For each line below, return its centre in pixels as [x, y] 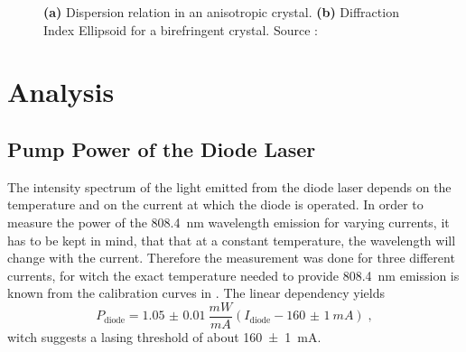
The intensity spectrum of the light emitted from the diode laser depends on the [229, 186]
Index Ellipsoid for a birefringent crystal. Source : [181, 29]
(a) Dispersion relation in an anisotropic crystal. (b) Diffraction [221, 12]
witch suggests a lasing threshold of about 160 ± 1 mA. [164, 336]
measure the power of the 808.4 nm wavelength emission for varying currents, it [228, 222]
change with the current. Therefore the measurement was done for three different [231, 258]
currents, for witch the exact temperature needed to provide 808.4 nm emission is [233, 275]
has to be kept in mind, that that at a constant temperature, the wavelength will [232, 240]
